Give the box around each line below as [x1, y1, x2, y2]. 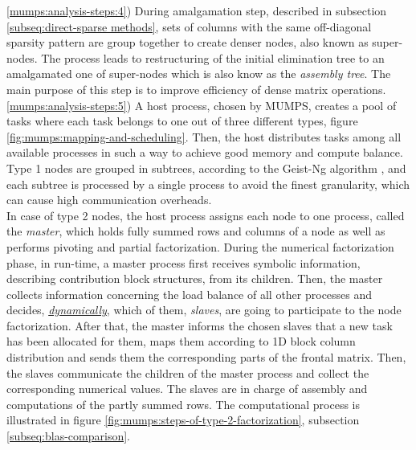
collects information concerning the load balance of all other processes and [6, 285, 373, 302]
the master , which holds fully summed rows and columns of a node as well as [6, 223, 385, 239]
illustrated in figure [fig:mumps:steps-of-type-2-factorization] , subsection [6, 411, 360, 428]
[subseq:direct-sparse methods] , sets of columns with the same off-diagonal [6, 18, 372, 35]
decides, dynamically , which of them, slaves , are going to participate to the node [6, 301, 402, 318]
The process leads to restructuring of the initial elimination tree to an [41, 49, 385, 66]
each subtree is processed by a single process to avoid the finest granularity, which [6, 175, 410, 192]
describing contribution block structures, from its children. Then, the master [6, 270, 383, 287]
